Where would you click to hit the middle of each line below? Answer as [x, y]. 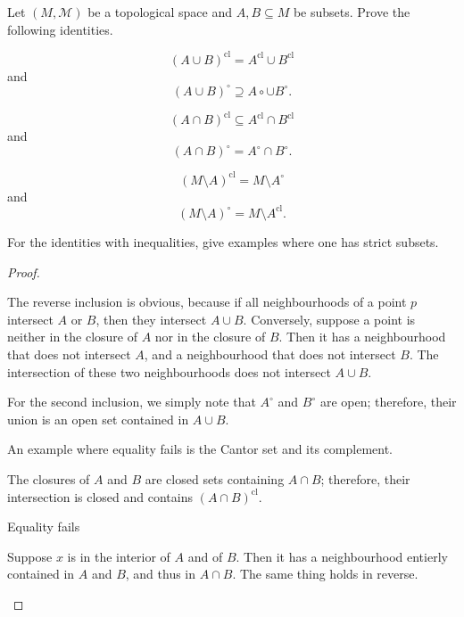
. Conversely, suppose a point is [329, 319]
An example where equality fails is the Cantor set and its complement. [200, 449]
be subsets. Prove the [352, 12]
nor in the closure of [210, 337]
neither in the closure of [72, 337]
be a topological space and [160, 12]
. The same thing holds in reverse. [325, 574]
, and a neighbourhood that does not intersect [270, 354]
